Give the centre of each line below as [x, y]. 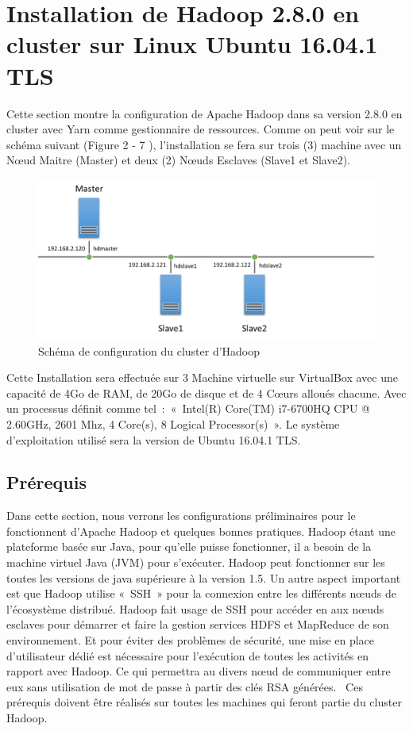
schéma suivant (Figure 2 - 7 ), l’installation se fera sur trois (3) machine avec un [204, 144]
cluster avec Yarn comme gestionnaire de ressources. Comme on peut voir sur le [201, 129]
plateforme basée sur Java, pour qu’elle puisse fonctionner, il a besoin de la [189, 546]
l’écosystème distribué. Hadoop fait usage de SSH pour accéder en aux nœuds [195, 608]
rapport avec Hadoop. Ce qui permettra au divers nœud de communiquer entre [199, 671]
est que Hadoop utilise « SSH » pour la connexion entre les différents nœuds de [201, 593]
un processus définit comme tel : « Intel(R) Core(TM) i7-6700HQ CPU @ [189, 408]
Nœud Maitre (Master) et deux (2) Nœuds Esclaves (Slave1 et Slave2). [179, 160]
